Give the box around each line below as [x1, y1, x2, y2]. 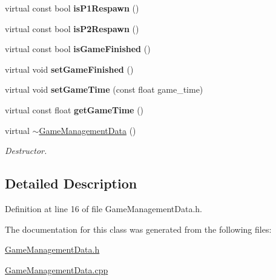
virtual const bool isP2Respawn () [5, 22, 139, 35]
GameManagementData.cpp [5, 263, 108, 276]
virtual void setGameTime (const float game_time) [5, 83, 203, 96]
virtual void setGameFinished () [5, 62, 134, 75]
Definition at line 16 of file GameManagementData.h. [5, 202, 203, 215]
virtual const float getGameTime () [5, 103, 144, 116]
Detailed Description [5, 174, 137, 193]
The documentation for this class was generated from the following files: [5, 222, 272, 235]
